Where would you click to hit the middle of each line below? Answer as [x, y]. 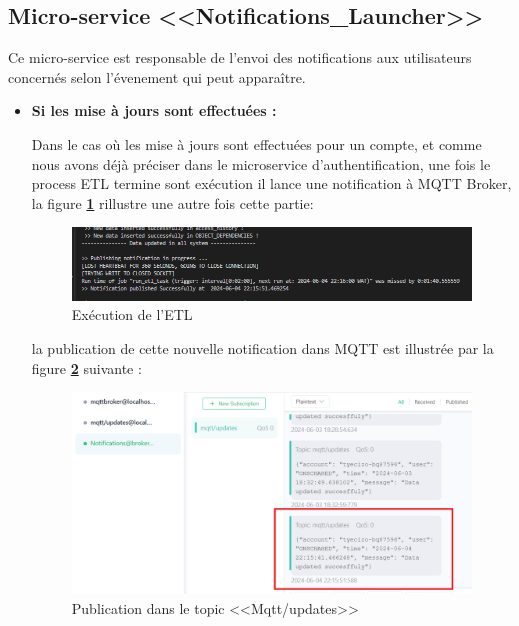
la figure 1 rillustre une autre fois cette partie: [172, 202]
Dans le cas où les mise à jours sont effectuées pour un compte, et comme [256, 143]
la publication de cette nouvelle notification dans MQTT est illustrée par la [262, 348]
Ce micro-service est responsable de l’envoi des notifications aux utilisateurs [240, 57]
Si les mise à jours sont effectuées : [154, 110]
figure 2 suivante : [86, 367]
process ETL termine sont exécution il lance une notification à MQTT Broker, [271, 183]
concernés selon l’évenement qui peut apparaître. [157, 76]
